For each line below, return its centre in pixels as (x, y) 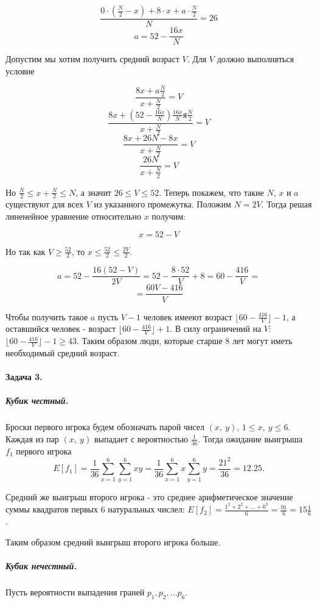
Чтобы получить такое (47, 316)
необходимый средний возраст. (63, 353)
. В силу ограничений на (216, 329)
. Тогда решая (287, 204)
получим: (169, 216)
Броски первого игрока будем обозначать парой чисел (105, 427)
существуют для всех (45, 204)
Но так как (26, 251)
